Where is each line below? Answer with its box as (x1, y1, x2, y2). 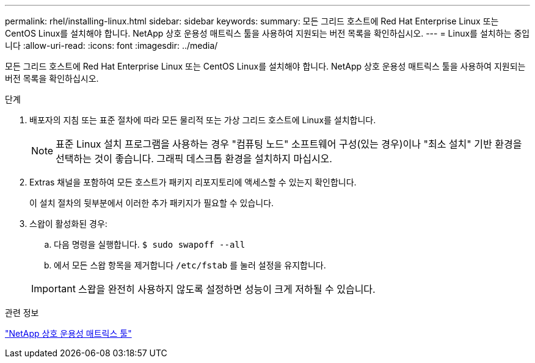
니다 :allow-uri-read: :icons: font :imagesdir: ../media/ (5, 40, 218, 51)
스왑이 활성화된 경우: (29, 218, 107, 229)
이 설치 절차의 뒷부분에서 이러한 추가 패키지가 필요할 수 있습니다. (29, 198, 274, 208)
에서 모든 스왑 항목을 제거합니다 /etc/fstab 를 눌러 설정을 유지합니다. (54, 260, 326, 270)
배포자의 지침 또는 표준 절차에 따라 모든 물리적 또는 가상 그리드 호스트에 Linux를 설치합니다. (29, 115, 376, 125)
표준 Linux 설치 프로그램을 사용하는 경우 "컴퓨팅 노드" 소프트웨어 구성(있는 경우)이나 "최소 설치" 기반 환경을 (56, 138, 522, 150)
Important (31, 282, 76, 295)
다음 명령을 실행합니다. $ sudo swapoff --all (54, 239, 246, 250)
